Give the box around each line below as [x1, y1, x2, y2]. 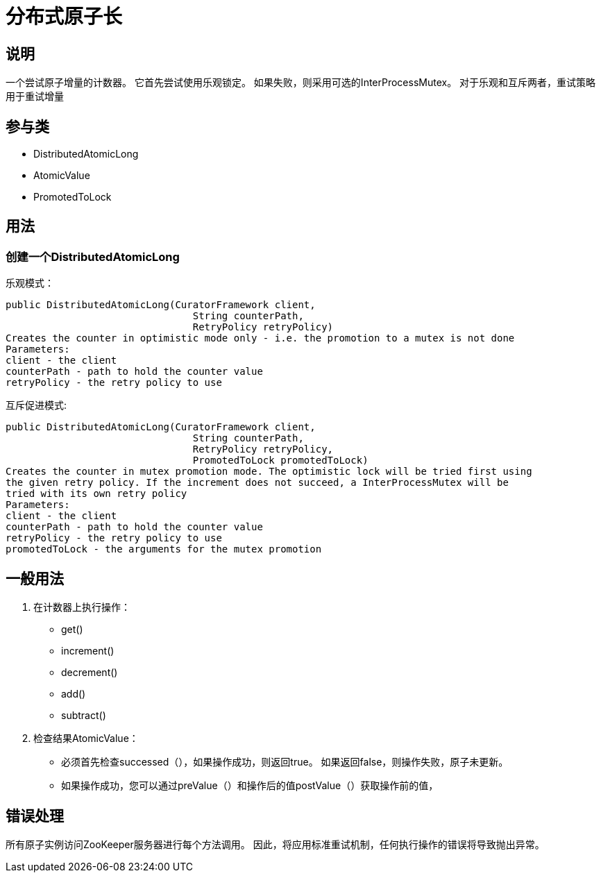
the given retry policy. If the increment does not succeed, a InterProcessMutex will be [6, 477, 509, 489]
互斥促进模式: [6, 399, 67, 412]
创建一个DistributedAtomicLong [6, 249, 180, 264]
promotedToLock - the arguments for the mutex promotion [6, 543, 322, 555]
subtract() [61, 709, 106, 722]
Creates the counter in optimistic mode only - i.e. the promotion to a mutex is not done [6, 332, 515, 344]
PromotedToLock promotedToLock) [192, 455, 369, 466]
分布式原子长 [6, 5, 123, 28]
